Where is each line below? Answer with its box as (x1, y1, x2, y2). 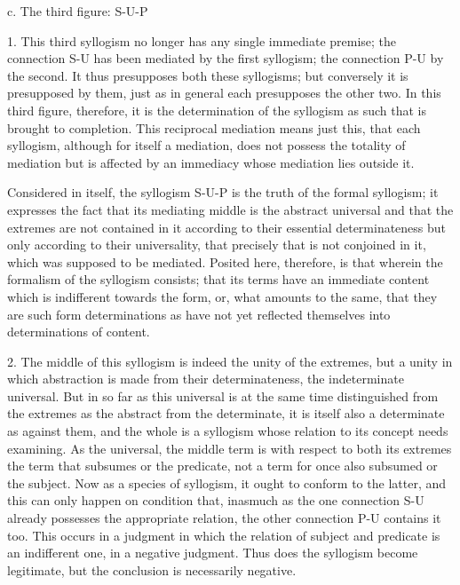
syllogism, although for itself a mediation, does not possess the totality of (7, 136, 406, 154)
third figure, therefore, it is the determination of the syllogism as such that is (7, 100, 426, 119)
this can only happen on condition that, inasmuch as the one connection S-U (7, 491, 424, 510)
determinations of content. (7, 322, 150, 341)
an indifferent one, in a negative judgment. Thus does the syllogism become (7, 543, 418, 562)
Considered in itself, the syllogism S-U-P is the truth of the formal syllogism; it (7, 183, 439, 202)
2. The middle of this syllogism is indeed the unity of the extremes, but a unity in (7, 352, 453, 370)
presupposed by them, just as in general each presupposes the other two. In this (7, 83, 441, 102)
